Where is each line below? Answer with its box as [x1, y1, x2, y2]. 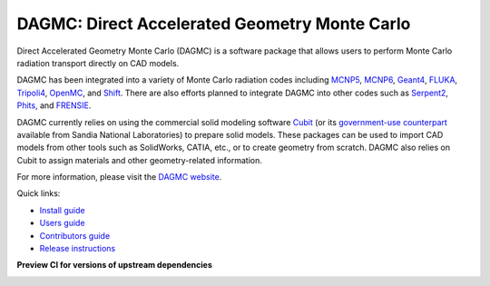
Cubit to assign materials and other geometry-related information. [16, 154, 263, 165]
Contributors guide [39, 230, 111, 241]
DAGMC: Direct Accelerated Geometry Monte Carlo [16, 14, 411, 34]
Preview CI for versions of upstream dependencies [16, 260, 212, 271]
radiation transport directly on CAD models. [16, 57, 180, 68]
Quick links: [16, 188, 61, 199]
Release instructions [39, 243, 116, 254]
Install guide [39, 204, 85, 215]
